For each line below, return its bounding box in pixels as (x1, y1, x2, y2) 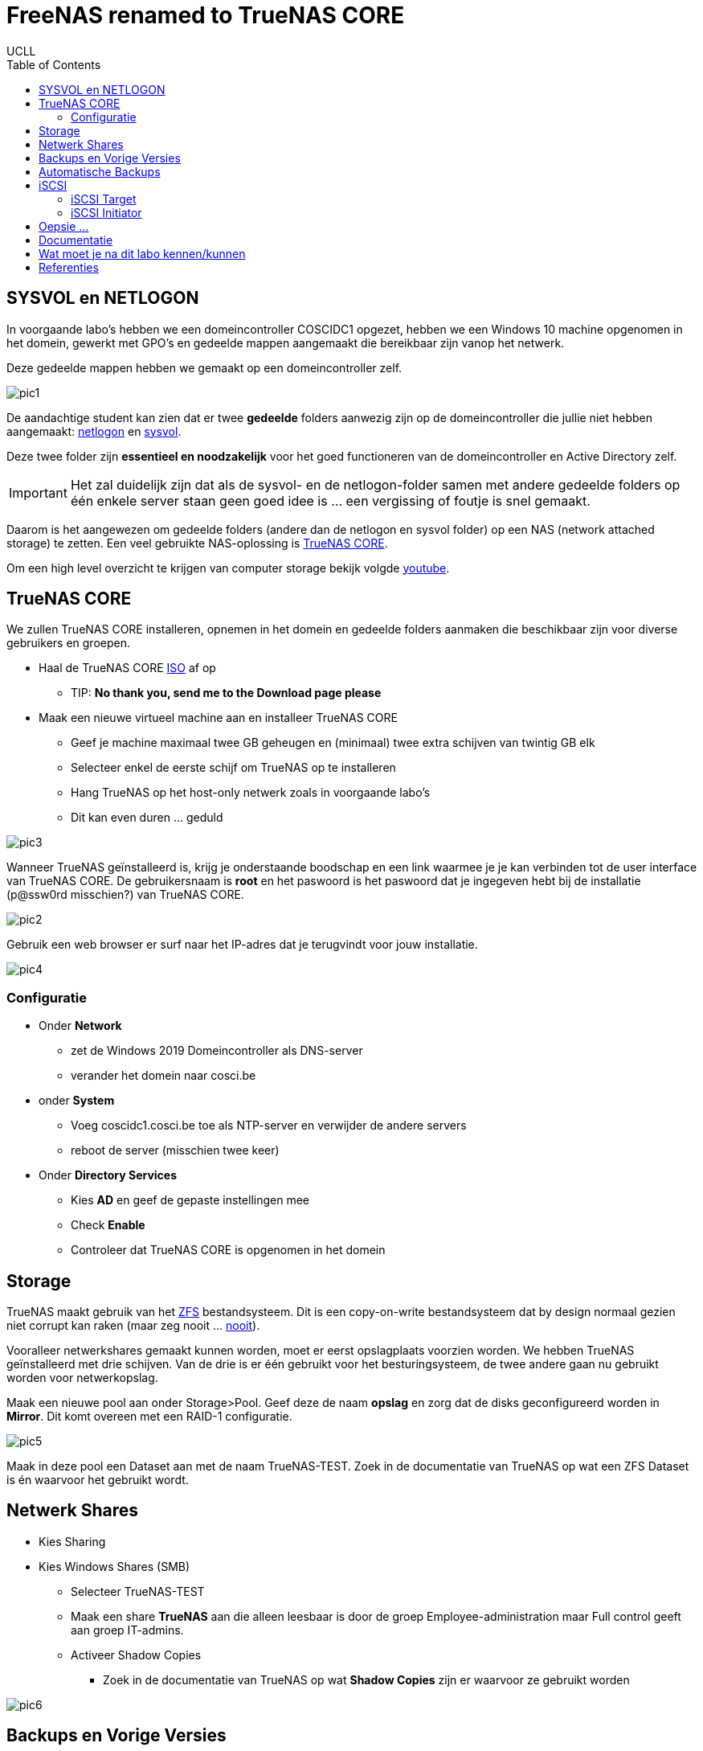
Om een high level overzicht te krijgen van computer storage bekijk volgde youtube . (6, 560, 450, 575)
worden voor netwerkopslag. (6, 1371, 158, 1385)
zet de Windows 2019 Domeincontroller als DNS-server (71, 1044, 363, 1058)
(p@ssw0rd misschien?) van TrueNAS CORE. (6, 888, 244, 902)
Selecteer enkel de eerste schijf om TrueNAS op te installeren (71, 761, 396, 775)
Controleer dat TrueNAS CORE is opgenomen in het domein (71, 1243, 386, 1257)
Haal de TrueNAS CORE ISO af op (39, 661, 216, 675)
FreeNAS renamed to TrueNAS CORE (6, 2, 405, 29)
